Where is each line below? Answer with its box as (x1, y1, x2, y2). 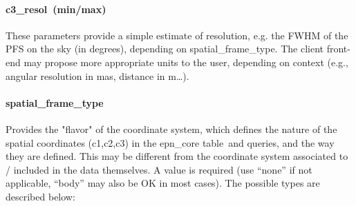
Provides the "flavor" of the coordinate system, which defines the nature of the (6, 121, 337, 136)
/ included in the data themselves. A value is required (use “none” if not (6, 162, 312, 176)
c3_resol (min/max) (6, 1, 106, 16)
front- (326, 41, 350, 56)
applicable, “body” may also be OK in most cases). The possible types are (6, 176, 320, 190)
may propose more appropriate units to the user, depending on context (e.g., (24, 54, 348, 69)
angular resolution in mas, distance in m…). (6, 68, 189, 83)
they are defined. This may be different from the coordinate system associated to (6, 149, 348, 163)
